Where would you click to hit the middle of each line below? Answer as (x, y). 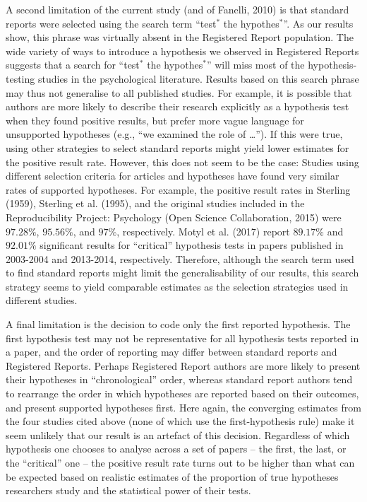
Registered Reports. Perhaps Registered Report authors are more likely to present (183, 365)
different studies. (42, 300)
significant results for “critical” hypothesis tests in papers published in (192, 245)
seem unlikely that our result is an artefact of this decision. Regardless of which (178, 434)
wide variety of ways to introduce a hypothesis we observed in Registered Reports (182, 51)
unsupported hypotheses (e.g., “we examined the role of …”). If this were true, (174, 134)
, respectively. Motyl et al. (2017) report (203, 231)
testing (20, 78)
